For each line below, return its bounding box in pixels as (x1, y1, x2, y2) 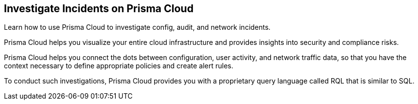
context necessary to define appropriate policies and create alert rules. (4, 62, 234, 70)
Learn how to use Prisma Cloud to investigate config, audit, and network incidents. (4, 23, 271, 32)
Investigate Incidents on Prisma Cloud (4, 2, 194, 15)
